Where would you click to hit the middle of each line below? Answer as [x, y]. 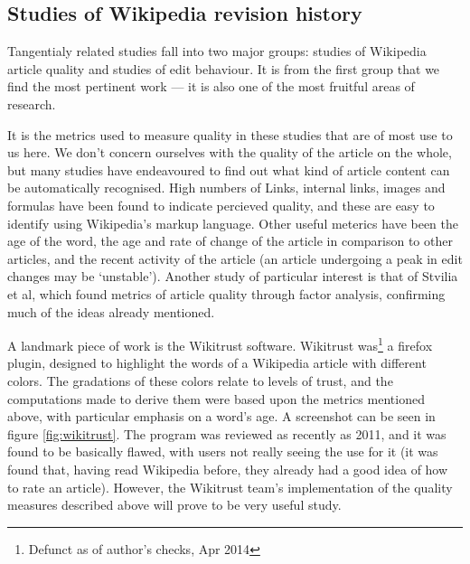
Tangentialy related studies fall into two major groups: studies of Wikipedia [217, 51]
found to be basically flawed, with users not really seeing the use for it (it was [223, 451]
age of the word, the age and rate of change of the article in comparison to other [230, 241]
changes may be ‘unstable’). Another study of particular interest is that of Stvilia [233, 276]
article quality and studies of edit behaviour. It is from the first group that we [224, 68]
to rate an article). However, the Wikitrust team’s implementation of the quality [230, 487]
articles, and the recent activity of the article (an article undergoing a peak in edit [235, 258]
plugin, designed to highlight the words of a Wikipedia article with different [217, 363]
